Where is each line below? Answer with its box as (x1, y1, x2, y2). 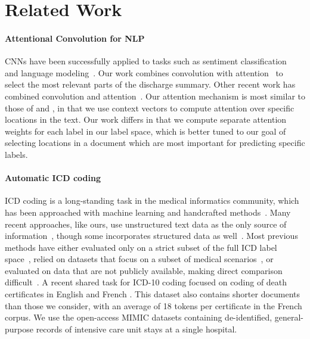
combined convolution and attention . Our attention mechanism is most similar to (5, 89, 306, 102)
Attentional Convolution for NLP (5, 32, 145, 44)
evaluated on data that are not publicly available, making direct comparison (5, 264, 283, 276)
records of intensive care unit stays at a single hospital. (36, 322, 237, 335)
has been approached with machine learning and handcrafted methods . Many (5, 206, 291, 218)
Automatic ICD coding (5, 172, 101, 184)
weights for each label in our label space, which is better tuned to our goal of (5, 125, 286, 137)
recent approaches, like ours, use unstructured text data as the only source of (5, 217, 287, 230)
